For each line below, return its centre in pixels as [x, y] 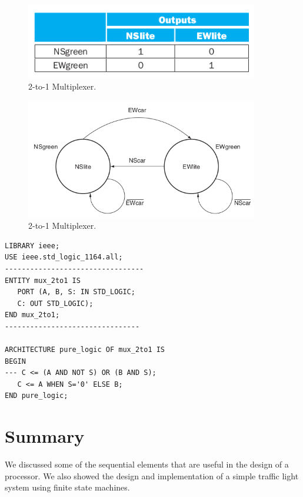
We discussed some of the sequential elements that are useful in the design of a [147, 464]
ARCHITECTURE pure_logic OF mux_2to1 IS [85, 350]
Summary [45, 436]
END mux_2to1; [32, 315]
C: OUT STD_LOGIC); [55, 303]
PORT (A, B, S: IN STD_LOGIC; [76, 292]
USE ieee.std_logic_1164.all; [64, 257]
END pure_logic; [36, 396]
